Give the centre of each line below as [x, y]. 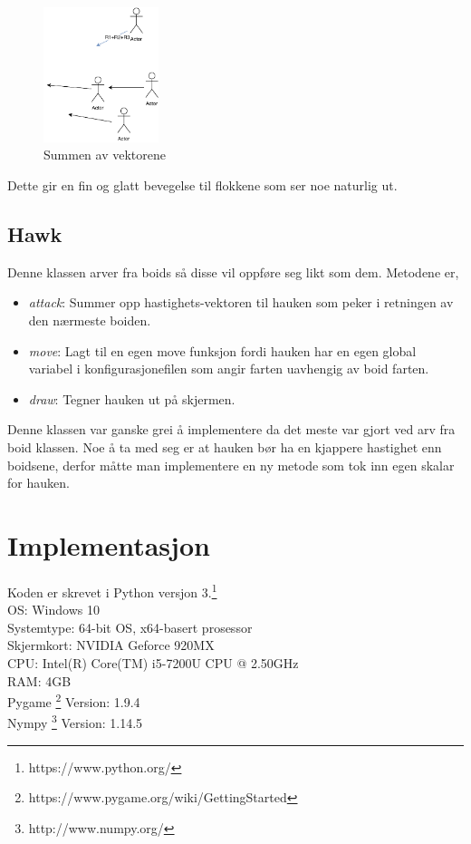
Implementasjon [109, 544]
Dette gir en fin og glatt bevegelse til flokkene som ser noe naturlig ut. [202, 185]
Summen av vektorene [105, 155]
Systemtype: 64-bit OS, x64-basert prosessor [130, 627]
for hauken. [38, 483]
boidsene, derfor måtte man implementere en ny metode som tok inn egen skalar [231, 465]
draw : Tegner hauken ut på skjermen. [132, 398]
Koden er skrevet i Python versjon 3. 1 [112, 590]
